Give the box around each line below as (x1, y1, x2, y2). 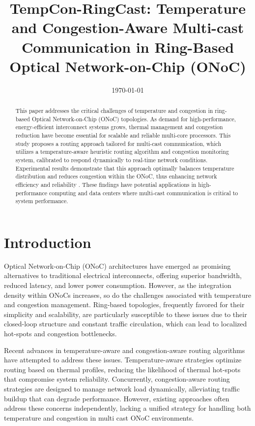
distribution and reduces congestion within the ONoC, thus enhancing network (15, 172, 217, 180)
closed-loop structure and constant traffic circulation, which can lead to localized (4, 319, 247, 329)
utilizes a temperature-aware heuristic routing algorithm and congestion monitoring (15, 147, 229, 156)
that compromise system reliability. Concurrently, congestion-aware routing (4, 374, 230, 384)
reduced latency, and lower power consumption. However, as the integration (4, 280, 231, 290)
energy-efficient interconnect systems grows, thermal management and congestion (15, 123, 223, 131)
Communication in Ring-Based (21, 36, 234, 57)
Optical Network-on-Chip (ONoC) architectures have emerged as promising (4, 260, 231, 271)
